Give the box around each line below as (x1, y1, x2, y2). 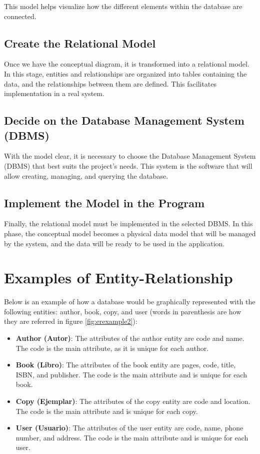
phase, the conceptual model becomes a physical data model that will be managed (4, 228, 256, 238)
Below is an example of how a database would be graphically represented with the (4, 296, 255, 307)
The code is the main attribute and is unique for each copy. (15, 405, 198, 416)
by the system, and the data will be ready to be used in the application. (4, 238, 225, 248)
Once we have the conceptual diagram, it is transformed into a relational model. (4, 59, 249, 69)
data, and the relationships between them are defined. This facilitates (4, 78, 217, 89)
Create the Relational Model (4, 35, 156, 51)
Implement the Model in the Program (4, 195, 205, 210)
